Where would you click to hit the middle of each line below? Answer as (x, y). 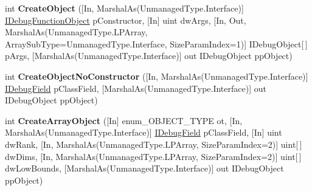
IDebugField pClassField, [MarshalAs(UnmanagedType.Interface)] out (136, 88)
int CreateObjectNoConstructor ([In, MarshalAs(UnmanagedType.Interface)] (157, 76)
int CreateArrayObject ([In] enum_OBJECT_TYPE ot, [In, (124, 120)
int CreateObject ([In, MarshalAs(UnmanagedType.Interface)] (124, 8)
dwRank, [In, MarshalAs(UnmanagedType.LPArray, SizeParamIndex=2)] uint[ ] (154, 144)
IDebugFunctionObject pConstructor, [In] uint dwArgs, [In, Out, (126, 20)
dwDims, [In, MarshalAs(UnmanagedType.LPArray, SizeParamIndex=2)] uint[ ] (153, 156)
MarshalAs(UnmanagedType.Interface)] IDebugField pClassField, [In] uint (144, 132)
